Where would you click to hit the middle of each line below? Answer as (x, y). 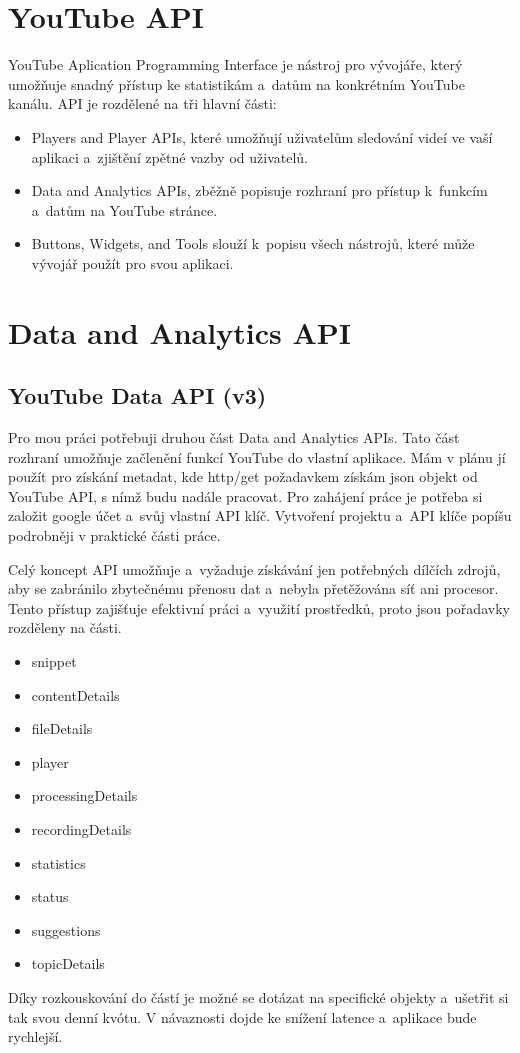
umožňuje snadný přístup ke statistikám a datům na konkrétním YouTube (236, 83)
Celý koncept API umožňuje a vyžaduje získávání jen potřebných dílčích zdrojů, (254, 568)
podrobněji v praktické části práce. (114, 535)
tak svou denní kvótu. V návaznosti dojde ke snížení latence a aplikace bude (242, 1016)
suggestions (66, 929)
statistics (58, 862)
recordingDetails (81, 828)
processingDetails (84, 795)
